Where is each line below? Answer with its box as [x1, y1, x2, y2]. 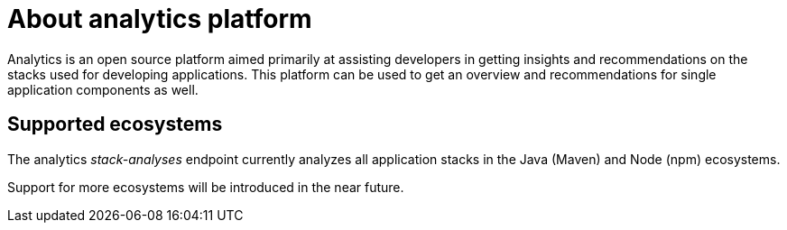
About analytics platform [7, 4, 312, 34]
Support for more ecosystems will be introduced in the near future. [7, 179, 404, 195]
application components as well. [7, 81, 199, 97]
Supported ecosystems [7, 113, 223, 136]
